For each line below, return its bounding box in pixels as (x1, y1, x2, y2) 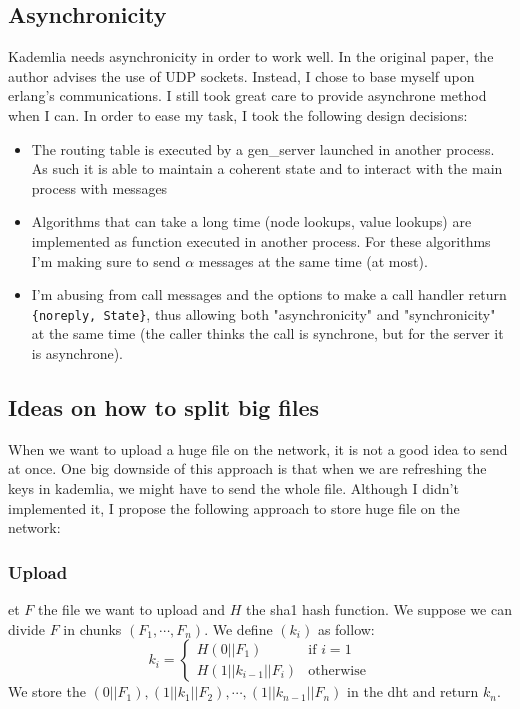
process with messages (31, 177, 168, 198)
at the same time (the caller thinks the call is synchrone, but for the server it (31, 323, 504, 344)
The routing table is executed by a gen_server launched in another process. (31, 138, 495, 159)
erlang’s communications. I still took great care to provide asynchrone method (8, 85, 487, 106)
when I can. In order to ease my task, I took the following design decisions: (8, 104, 468, 125)
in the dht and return (347, 681, 479, 702)
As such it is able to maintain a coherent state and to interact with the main (31, 158, 503, 179)
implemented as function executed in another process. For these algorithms (31, 230, 491, 251)
